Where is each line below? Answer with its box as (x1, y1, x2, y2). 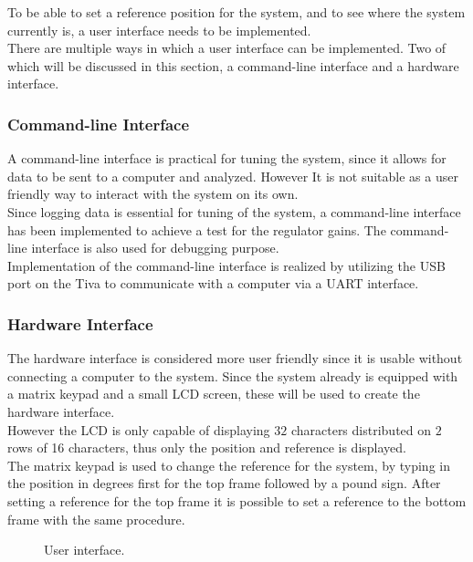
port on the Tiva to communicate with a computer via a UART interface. (7, 274, 419, 293)
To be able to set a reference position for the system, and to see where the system (7, 3, 466, 21)
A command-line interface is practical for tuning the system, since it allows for (7, 149, 447, 168)
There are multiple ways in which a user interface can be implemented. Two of (7, 38, 447, 57)
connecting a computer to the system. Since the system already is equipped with (7, 366, 458, 385)
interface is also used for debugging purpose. (31, 238, 279, 257)
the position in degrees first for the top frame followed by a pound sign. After (7, 474, 441, 493)
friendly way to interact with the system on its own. (7, 184, 299, 203)
